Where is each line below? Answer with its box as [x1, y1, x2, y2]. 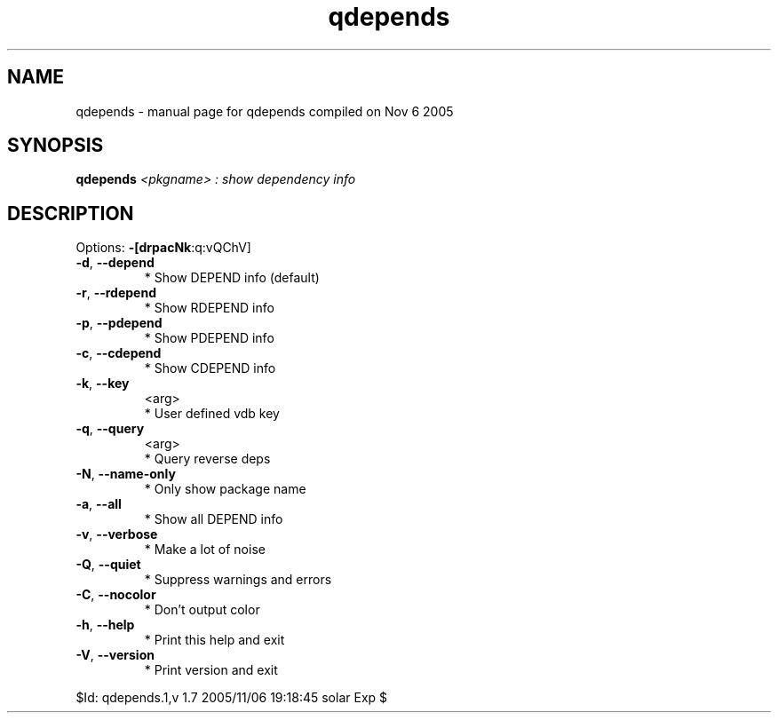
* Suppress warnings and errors [144, 572, 332, 588]
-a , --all [75, 496, 122, 512]
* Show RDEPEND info [144, 300, 274, 316]
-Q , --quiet [75, 557, 141, 573]
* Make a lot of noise [144, 542, 266, 558]
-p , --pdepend [75, 315, 163, 331]
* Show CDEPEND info [144, 360, 276, 376]
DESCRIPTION [7, 202, 134, 225]
